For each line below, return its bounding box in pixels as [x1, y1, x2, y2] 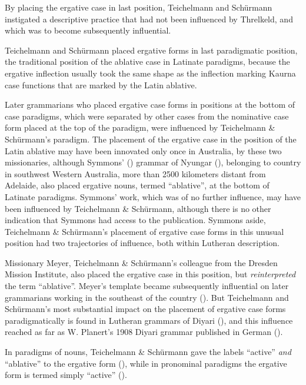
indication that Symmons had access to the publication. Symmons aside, [5, 214, 266, 226]
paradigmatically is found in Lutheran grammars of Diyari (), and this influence [5, 314, 293, 326]
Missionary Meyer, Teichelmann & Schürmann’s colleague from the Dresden [5, 256, 278, 268]
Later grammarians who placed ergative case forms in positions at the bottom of [5, 98, 295, 111]
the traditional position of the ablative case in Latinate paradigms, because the [5, 55, 290, 68]
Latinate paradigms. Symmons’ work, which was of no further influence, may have [5, 190, 301, 203]
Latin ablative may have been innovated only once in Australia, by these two [5, 144, 282, 157]
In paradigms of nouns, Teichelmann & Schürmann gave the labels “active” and [5, 346, 291, 358]
